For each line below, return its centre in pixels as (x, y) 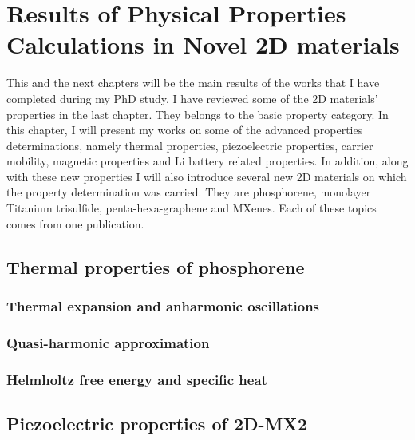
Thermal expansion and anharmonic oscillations (163, 305)
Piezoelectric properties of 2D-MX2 (157, 423)
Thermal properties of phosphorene (156, 266)
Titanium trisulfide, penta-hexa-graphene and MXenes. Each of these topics (192, 208)
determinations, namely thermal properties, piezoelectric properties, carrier (190, 145)
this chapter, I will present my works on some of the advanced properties (185, 130)
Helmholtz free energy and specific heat (137, 379)
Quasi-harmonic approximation (108, 342)
